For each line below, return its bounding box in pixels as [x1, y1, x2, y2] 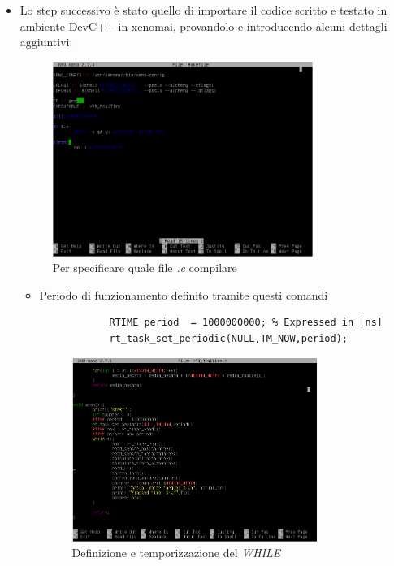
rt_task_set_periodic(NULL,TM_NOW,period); [109, 333, 349, 345]
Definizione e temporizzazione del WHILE [71, 544, 281, 561]
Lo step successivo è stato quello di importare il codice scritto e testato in [19, 2, 388, 18]
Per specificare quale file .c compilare [52, 259, 237, 276]
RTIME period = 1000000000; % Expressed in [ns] [109, 317, 383, 329]
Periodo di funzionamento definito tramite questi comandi [39, 286, 328, 303]
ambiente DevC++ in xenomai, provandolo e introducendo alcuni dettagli [19, 17, 388, 34]
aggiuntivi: [19, 33, 73, 50]
